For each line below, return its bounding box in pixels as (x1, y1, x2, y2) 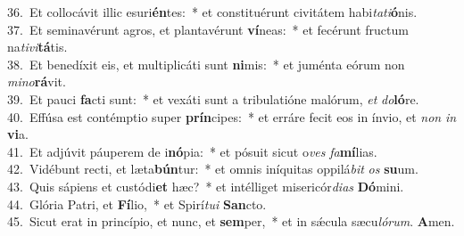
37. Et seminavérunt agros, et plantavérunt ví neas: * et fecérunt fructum (7, 20, 409, 38)
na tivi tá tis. (7, 37, 68, 56)
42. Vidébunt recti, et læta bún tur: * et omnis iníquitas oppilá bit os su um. (7, 159, 418, 178)
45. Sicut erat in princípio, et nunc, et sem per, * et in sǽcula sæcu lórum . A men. (7, 212, 455, 231)
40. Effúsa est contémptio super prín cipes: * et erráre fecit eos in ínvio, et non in (7, 107, 457, 126)
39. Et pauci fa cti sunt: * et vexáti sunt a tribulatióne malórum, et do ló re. (7, 89, 419, 108)
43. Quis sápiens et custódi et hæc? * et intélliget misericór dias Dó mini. (7, 176, 404, 195)
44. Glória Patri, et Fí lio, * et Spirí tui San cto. (7, 194, 267, 213)
